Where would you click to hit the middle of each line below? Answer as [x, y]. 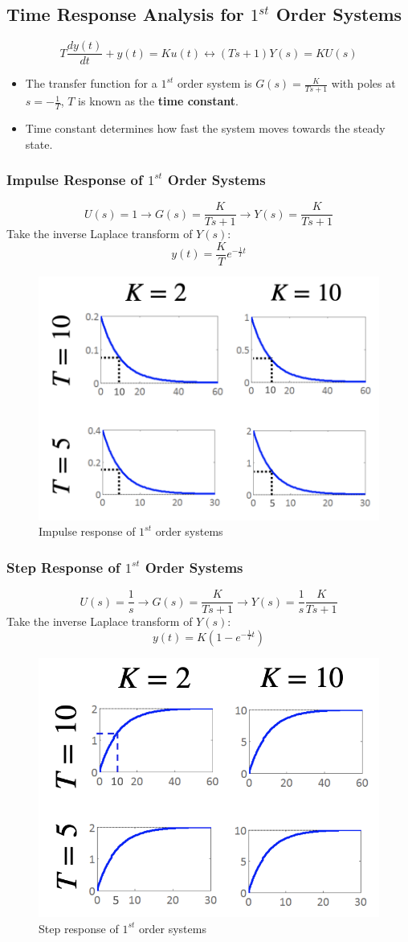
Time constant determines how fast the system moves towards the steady [205, 128]
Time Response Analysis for [125, 14]
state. [39, 144]
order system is [215, 83]
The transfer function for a [91, 83]
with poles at [363, 83]
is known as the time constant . [158, 101]
